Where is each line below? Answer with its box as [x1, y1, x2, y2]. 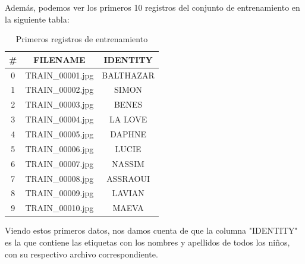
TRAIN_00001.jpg [25, 68, 94, 81]
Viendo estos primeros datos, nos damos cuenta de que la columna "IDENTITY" [5, 224, 298, 237]
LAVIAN [112, 187, 144, 199]
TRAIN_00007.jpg [25, 157, 94, 169]
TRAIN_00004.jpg [25, 113, 94, 125]
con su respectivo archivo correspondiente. [5, 247, 158, 260]
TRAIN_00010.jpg [25, 202, 94, 214]
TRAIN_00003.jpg [25, 98, 94, 111]
